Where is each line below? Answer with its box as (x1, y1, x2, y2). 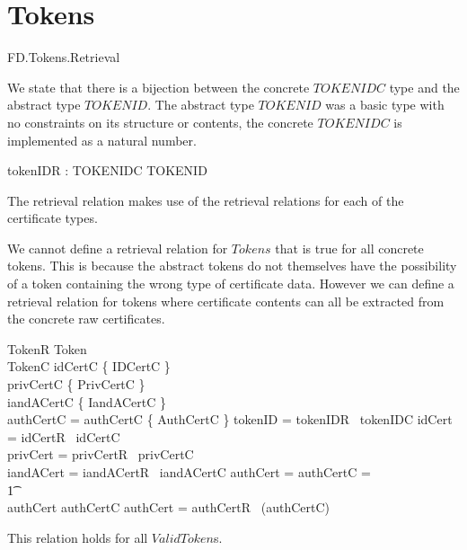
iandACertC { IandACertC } (7, 392, 167, 411)
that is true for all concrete (275, 238, 424, 257)
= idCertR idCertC (7, 427, 120, 446)
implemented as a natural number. (7, 130, 197, 149)
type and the (389, 77, 460, 96)
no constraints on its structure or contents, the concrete (7, 112, 313, 131)
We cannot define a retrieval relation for (7, 238, 228, 257)
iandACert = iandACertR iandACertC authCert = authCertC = (7, 463, 371, 481)
